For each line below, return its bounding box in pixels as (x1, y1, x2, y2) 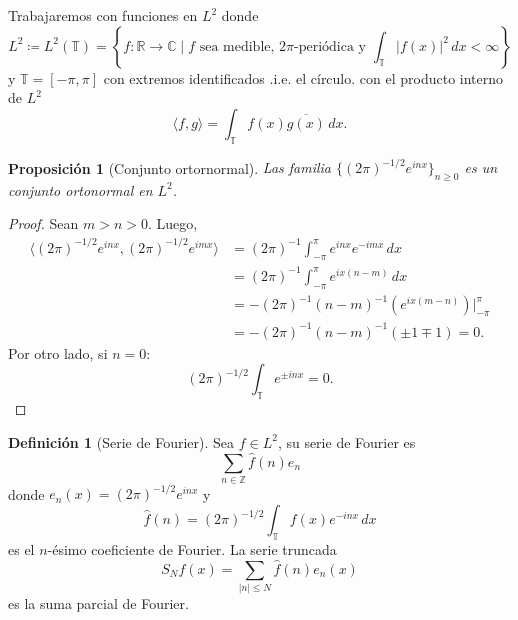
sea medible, (199, 39, 275, 54)
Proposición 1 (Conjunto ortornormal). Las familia (8, 157, 332, 178)
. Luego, (148, 213, 198, 234)
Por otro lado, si (8, 342, 108, 363)
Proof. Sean (8, 213, 79, 234)
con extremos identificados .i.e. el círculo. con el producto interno (103, 67, 504, 88)
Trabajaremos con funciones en (8, 5, 198, 25)
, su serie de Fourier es (277, 431, 416, 452)
